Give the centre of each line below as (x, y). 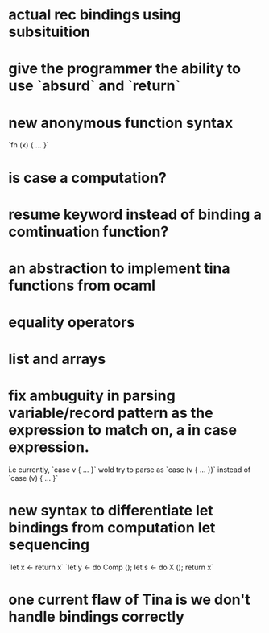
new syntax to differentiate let (111, 511)
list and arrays (57, 359)
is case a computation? (87, 178)
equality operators (72, 323)
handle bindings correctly (97, 617)
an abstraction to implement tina (119, 268)
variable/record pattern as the (111, 413)
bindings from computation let (112, 528)
